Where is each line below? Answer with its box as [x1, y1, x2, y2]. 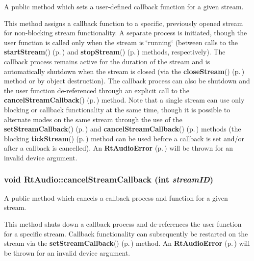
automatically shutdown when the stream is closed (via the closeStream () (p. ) [4, 66, 245, 76]
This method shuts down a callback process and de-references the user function [4, 218, 242, 229]
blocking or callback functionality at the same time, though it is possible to [4, 104, 230, 114]
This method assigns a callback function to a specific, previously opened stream [4, 18, 243, 28]
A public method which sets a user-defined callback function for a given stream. [4, 1, 244, 11]
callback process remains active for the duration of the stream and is [4, 56, 210, 66]
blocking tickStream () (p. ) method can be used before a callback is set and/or [4, 133, 245, 143]
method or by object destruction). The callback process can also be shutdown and [4, 76, 250, 86]
